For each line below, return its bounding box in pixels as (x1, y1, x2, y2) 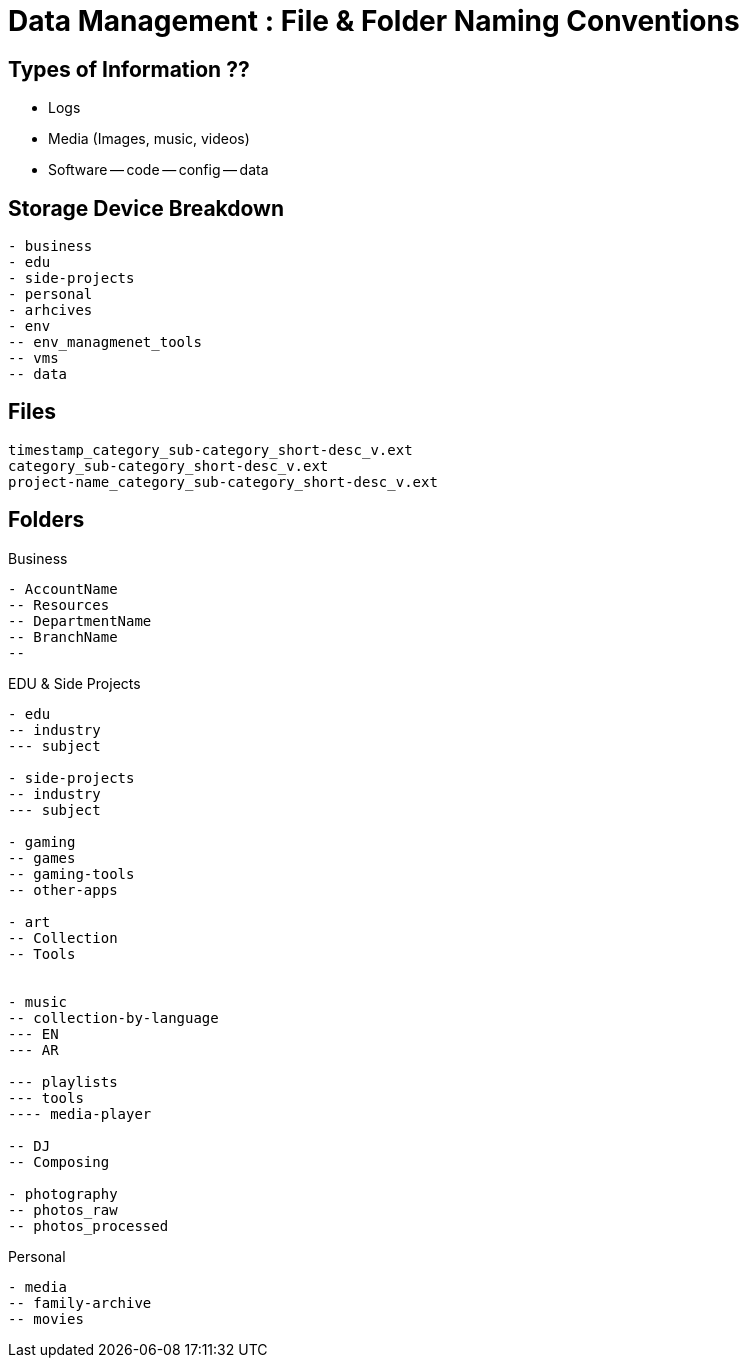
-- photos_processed (8, 1217, 169, 1234)
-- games (8, 849, 76, 866)
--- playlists (8, 1073, 118, 1090)
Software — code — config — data (48, 161, 269, 179)
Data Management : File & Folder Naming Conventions (8, 4, 740, 38)
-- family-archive (8, 1294, 152, 1311)
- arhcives (8, 302, 93, 319)
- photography (8, 1185, 118, 1202)
